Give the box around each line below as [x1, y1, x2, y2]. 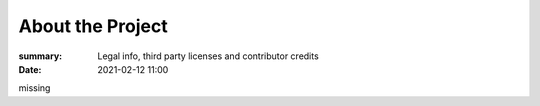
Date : [18, 63, 42, 75]
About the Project [18, 15, 169, 37]
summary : [18, 50, 63, 62]
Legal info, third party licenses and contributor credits [97, 50, 319, 62]
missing [18, 82, 51, 94]
